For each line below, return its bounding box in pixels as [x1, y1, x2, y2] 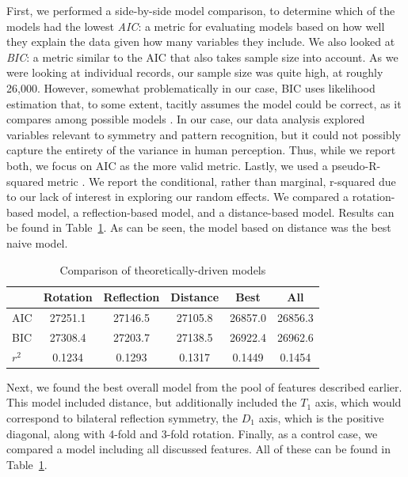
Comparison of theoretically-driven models [59, 261, 266, 278]
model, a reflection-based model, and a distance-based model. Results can [36, 203, 395, 220]
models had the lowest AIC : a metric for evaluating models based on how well [6, 17, 385, 34]
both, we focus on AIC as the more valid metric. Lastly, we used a [6, 157, 328, 173]
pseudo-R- [331, 157, 381, 173]
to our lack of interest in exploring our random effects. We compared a [6, 188, 349, 205]
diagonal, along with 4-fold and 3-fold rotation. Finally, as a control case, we [6, 425, 378, 441]
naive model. [6, 234, 68, 251]
